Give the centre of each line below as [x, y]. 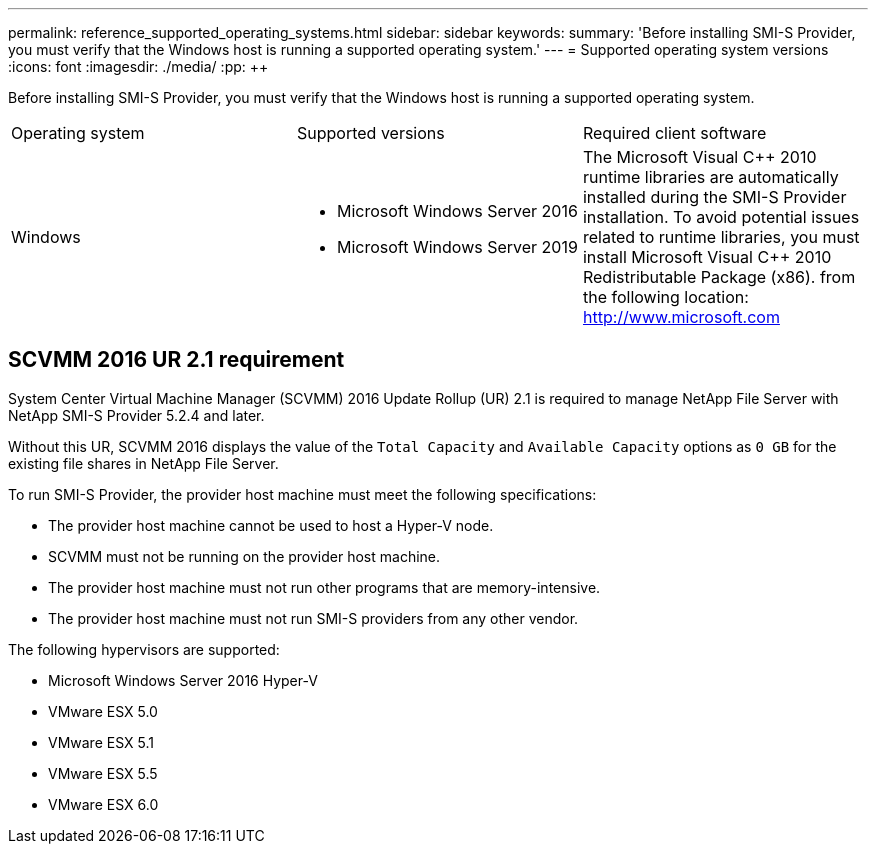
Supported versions [370, 133]
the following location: [665, 297]
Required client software [674, 133]
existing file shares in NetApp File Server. [143, 463]
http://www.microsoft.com [681, 317]
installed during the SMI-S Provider [714, 197]
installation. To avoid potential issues [721, 217]
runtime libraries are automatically [710, 177]
